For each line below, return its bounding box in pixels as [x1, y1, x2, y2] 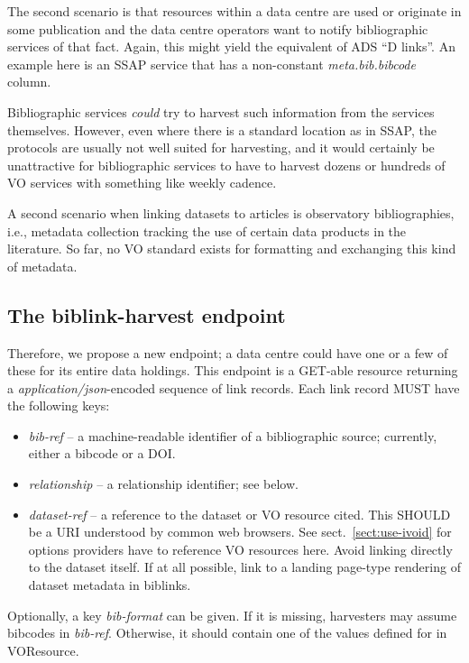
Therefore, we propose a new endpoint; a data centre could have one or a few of [7, 343, 448, 362]
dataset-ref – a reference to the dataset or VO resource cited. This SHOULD [28, 504, 451, 523]
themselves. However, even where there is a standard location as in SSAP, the [7, 120, 437, 139]
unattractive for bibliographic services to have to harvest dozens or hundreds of [7, 155, 446, 174]
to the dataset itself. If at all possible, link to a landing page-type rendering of [28, 557, 461, 576]
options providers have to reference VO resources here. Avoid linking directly [28, 539, 453, 558]
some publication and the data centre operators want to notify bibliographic [7, 19, 428, 38]
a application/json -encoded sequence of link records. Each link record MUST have [7, 378, 460, 397]
